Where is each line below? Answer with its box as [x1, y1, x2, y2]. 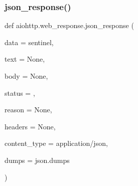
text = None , [5, 54, 45, 64]
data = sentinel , [5, 37, 54, 47]
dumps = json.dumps [5, 154, 70, 165]
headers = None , [5, 121, 56, 131]
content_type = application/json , [5, 138, 108, 148]
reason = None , [5, 104, 52, 115]
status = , [5, 87, 35, 98]
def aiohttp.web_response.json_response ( [5, 20, 134, 31]
